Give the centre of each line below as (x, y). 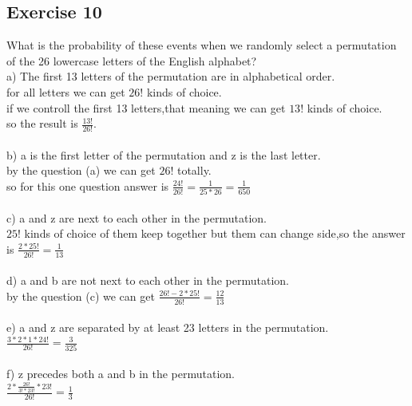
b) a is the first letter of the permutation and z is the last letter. (164, 154)
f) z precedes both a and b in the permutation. (121, 374)
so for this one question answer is (88, 185)
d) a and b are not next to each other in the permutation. (148, 280)
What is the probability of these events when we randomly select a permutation (202, 45)
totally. (194, 170)
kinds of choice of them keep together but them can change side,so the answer (215, 233)
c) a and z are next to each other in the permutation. (137, 217)
